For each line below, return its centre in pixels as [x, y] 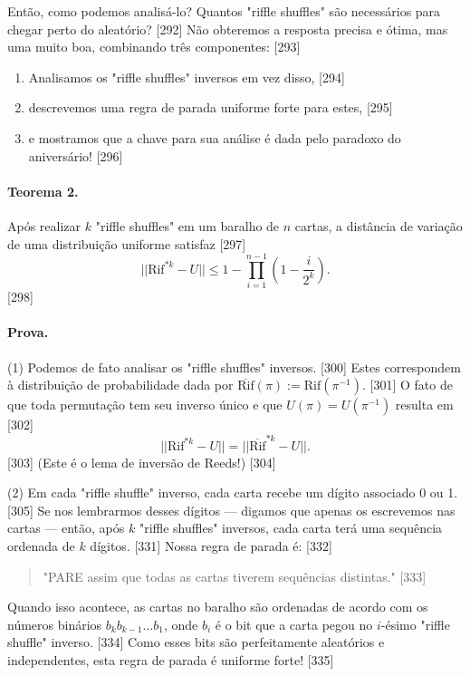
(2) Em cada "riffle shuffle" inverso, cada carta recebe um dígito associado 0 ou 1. [233, 493]
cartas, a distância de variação [379, 225]
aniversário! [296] [76, 155]
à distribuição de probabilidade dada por [120, 385]
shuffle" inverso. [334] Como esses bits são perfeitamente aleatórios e [196, 642]
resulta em [424, 405]
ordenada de [41, 545]
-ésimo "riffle [415, 624]
